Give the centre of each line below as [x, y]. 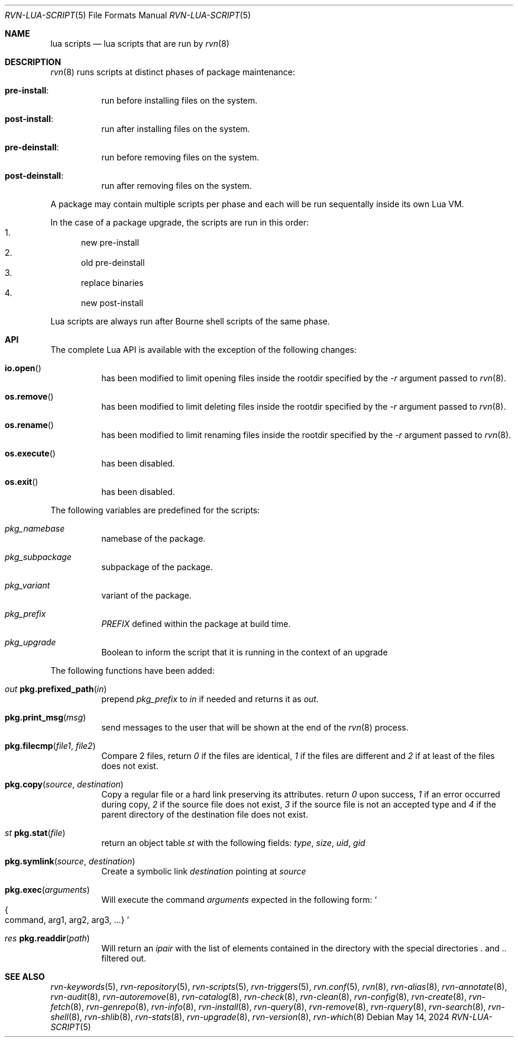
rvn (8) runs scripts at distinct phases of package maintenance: [173, 72]
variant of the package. [146, 595]
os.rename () [29, 425]
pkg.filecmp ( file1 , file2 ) [50, 746]
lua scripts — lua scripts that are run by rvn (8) [140, 44]
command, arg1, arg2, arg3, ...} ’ [67, 920]
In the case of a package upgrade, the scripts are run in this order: [180, 222]
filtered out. [124, 958]
